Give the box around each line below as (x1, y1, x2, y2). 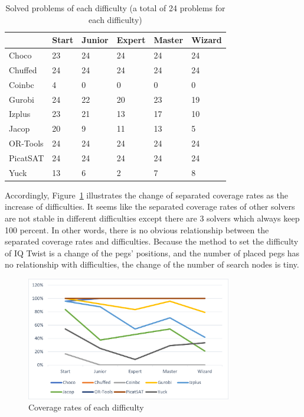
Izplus (9, 107, 31, 120)
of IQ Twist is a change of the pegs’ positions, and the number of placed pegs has (5, 246, 300, 259)
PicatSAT (9, 151, 44, 164)
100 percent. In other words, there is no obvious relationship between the (5, 223, 269, 236)
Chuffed (9, 63, 37, 76)
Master (153, 34, 184, 46)
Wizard (191, 34, 222, 46)
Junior (81, 34, 109, 46)
